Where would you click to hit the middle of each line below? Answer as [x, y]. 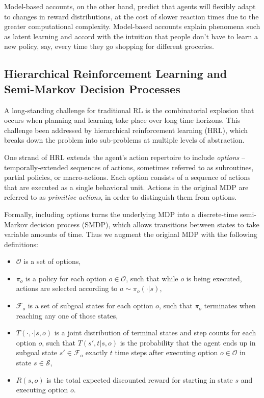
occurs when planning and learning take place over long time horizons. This [122, 120]
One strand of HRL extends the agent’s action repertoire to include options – [125, 157]
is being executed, [214, 278]
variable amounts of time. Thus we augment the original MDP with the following [131, 234]
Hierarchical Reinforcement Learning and [116, 74]
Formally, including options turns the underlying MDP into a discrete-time [121, 214]
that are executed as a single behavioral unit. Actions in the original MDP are [126, 187]
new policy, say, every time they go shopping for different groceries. [109, 46]
